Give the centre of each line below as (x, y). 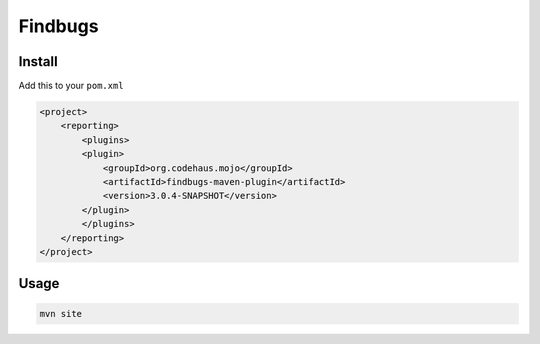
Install (38, 61)
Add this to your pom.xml (71, 86)
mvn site (61, 313)
